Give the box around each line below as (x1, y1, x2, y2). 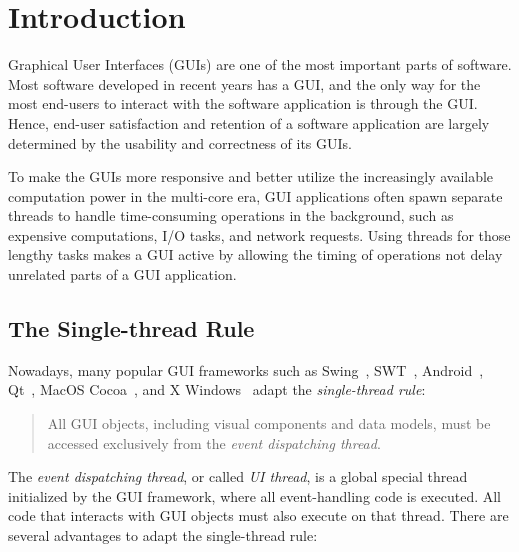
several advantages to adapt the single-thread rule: (8, 525, 318, 546)
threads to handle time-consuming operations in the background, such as (8, 205, 454, 226)
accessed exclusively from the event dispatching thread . (47, 432, 381, 453)
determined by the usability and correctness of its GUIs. (8, 132, 352, 153)
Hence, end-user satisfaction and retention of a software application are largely (8, 112, 490, 133)
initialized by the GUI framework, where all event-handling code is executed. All (8, 485, 502, 506)
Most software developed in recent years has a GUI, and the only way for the (8, 73, 481, 94)
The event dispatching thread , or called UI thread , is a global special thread (8, 466, 468, 487)
